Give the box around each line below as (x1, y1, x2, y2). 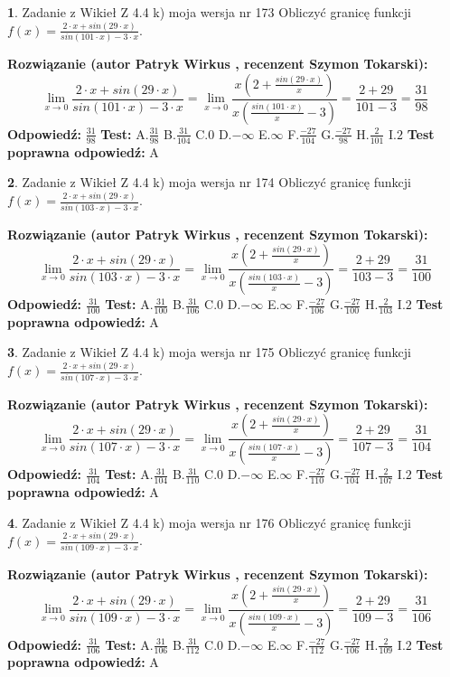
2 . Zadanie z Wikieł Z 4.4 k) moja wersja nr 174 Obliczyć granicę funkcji (7, 173, 411, 192)
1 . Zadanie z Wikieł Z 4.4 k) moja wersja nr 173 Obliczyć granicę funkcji (7, 3, 411, 21)
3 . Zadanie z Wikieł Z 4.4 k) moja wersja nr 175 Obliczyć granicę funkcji (7, 343, 411, 362)
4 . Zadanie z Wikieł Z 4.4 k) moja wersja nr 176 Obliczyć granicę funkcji (7, 512, 411, 531)
